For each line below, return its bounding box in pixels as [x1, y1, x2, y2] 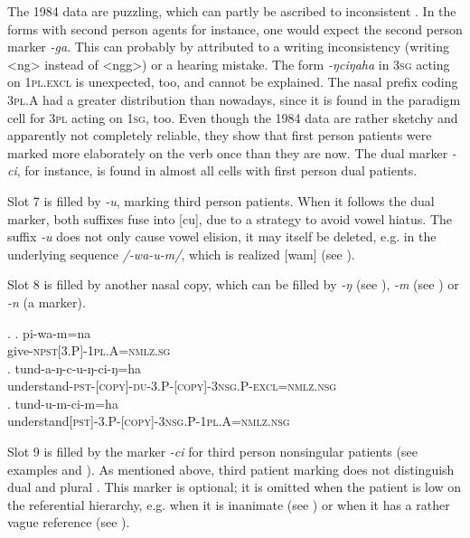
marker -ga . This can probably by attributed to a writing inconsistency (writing [7, 37, 449, 56]
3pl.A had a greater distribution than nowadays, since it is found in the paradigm [7, 90, 461, 109]
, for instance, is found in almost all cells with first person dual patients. [16, 161, 418, 180]
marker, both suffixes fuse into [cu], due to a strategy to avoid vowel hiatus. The [7, 209, 453, 228]
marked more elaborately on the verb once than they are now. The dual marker [7, 143, 448, 162]
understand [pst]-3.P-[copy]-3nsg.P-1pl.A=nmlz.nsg [7, 411, 290, 430]
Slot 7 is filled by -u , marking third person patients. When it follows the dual [7, 191, 435, 210]
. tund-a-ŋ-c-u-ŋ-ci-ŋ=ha [7, 358, 142, 377]
